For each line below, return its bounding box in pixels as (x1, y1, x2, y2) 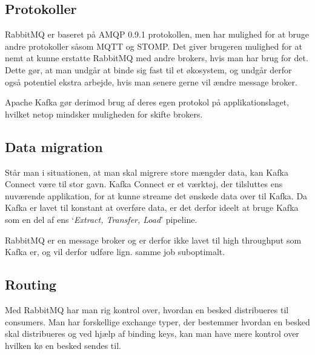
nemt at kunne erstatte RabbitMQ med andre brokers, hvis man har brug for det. (5, 51, 308, 64)
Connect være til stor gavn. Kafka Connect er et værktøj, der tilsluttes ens (5, 177, 283, 190)
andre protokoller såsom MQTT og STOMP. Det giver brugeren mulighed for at (5, 39, 302, 52)
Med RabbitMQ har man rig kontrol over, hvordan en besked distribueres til (5, 303, 289, 316)
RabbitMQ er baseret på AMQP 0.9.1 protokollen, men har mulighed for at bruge (5, 28, 310, 41)
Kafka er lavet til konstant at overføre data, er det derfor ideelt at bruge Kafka (5, 201, 299, 214)
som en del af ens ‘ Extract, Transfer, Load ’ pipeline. (5, 213, 197, 225)
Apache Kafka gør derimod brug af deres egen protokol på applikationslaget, (5, 96, 289, 108)
